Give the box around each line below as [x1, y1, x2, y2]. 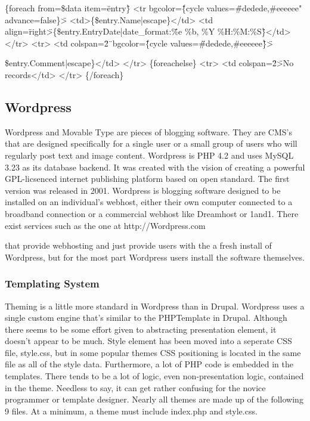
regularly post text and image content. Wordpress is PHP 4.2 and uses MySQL [5, 148, 294, 161]
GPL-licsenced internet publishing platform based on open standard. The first [5, 172, 290, 185]
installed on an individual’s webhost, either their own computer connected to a [5, 196, 293, 208]
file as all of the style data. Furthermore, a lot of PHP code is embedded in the [5, 358, 293, 370]
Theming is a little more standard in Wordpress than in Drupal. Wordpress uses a [5, 299, 305, 312]
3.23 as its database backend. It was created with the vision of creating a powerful [5, 160, 305, 173]
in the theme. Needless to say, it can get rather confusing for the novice [5, 381, 266, 394]
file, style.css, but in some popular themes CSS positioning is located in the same [5, 346, 301, 358]
